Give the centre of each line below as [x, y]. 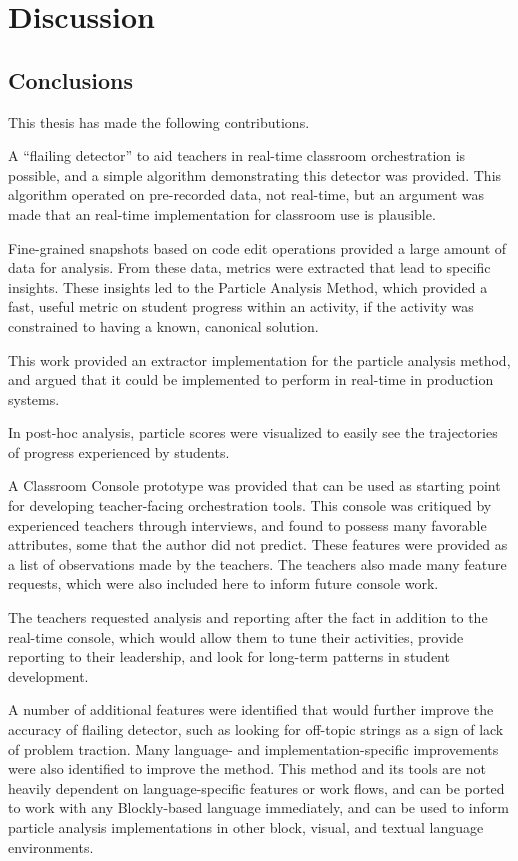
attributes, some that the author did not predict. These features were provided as [258, 544]
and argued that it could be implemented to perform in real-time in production [251, 379]
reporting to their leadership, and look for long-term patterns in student [229, 656]
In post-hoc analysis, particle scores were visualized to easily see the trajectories [253, 432]
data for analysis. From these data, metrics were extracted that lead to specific [249, 267]
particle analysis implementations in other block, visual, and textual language [246, 826]
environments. [51, 846]
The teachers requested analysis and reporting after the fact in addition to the [248, 617]
